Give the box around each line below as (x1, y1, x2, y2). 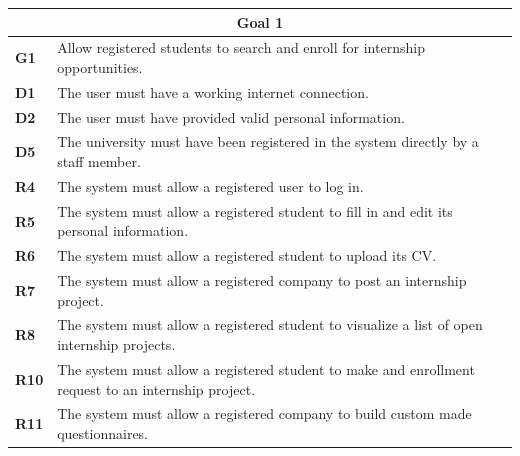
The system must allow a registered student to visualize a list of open (57, 314, 483, 335)
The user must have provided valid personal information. (57, 106, 405, 127)
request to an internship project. (57, 378, 256, 399)
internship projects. (57, 334, 176, 355)
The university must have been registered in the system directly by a (57, 131, 479, 152)
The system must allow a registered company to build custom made (57, 403, 472, 424)
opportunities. (57, 56, 143, 77)
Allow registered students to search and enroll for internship (57, 37, 425, 58)
